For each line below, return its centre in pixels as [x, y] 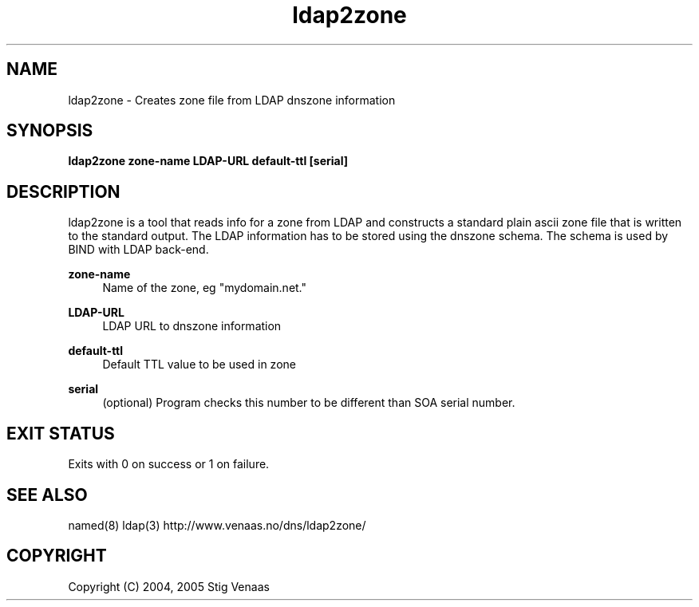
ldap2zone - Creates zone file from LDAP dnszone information [232, 100]
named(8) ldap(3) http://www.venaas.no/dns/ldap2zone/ [217, 525]
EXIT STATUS [61, 433]
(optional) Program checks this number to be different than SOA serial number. [309, 403]
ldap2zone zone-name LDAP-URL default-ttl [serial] [208, 161]
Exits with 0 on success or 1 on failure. [169, 464]
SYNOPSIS [50, 131]
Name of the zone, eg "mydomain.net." [205, 288]
